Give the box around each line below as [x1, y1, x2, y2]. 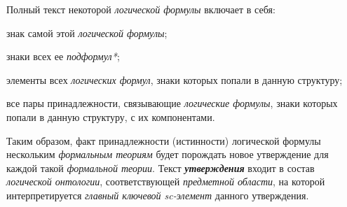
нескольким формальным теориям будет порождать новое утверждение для [6, 147, 329, 162]
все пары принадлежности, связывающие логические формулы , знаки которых [6, 96, 338, 110]
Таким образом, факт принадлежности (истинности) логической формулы [6, 133, 321, 148]
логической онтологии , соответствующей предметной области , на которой [6, 174, 325, 189]
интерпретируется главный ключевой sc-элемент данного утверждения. [6, 187, 309, 202]
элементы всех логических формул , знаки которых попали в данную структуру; [6, 72, 343, 87]
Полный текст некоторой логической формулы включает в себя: [6, 2, 275, 16]
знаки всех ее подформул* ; [6, 49, 120, 64]
